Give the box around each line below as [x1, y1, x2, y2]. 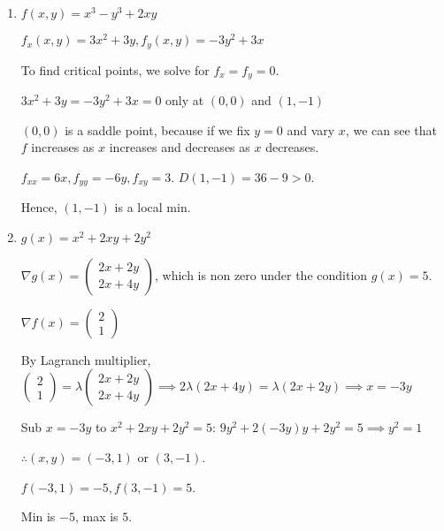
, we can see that [345, 120, 437, 139]
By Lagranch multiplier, [20, 350, 151, 368]
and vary [287, 120, 335, 139]
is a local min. [114, 198, 191, 216]
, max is [74, 507, 119, 526]
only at [165, 90, 204, 109]
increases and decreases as [109, 138, 250, 156]
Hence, [20, 198, 57, 216]
